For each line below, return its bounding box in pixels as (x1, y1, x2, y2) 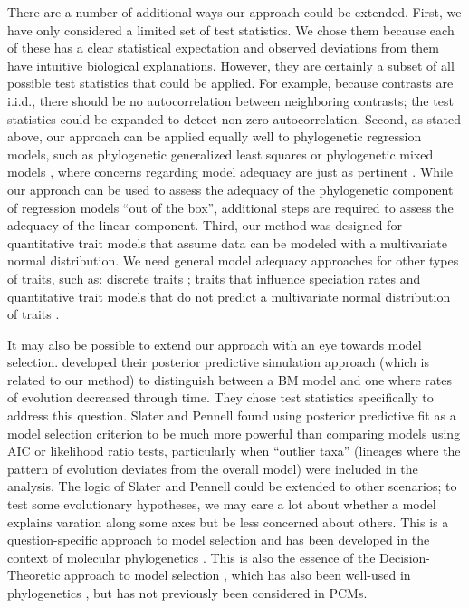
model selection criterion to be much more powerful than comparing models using (7, 423, 461, 442)
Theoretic (7, 565, 61, 584)
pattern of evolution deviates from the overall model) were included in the (7, 458, 418, 478)
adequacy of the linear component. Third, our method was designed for (7, 216, 402, 235)
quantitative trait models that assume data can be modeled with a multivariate (7, 233, 448, 252)
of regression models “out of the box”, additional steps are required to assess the (7, 198, 454, 217)
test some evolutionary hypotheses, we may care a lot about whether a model (7, 495, 436, 514)
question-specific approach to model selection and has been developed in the (7, 530, 430, 549)
